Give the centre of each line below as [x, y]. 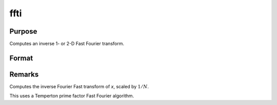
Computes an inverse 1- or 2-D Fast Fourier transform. [67, 44]
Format [21, 58]
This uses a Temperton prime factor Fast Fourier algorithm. [72, 96]
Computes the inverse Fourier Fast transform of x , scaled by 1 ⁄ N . [79, 86]
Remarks [24, 74]
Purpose [23, 31]
